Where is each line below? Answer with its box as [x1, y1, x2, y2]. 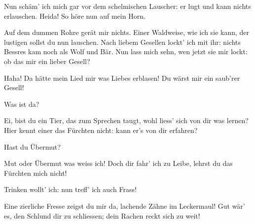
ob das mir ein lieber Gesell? [4, 56, 90, 66]
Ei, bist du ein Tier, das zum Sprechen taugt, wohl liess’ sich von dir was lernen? [4, 115, 249, 126]
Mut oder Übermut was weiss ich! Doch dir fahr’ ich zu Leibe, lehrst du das [4, 158, 233, 168]
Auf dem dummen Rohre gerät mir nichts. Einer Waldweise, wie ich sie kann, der [4, 27, 250, 37]
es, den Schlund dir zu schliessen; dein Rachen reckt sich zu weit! [4, 210, 200, 221]
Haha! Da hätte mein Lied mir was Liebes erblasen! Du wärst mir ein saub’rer [4, 72, 240, 83]
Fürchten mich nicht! [4, 167, 67, 178]
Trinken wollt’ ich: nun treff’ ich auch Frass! [4, 184, 137, 194]
